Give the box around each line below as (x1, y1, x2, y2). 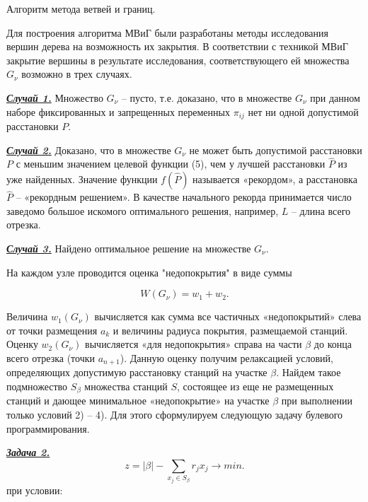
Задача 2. (6, 445, 50, 460)
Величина (6, 309, 48, 324)
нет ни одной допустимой (248, 104, 359, 119)
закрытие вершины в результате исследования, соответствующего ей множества (6, 52, 350, 67)
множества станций (84, 379, 168, 394)
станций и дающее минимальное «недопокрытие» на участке (6, 393, 270, 408)
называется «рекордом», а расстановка (192, 172, 357, 187)
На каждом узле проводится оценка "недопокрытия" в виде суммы (6, 264, 292, 279)
